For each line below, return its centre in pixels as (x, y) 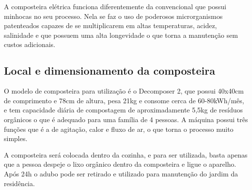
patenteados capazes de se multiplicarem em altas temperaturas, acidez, (110, 25)
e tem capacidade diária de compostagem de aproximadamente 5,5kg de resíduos (124, 110)
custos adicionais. (30, 44)
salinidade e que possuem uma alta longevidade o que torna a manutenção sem (121, 35)
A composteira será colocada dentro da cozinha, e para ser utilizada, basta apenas (126, 154)
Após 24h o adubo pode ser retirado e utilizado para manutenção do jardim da (121, 173)
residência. (19, 183)
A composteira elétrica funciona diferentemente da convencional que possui (115, 6)
